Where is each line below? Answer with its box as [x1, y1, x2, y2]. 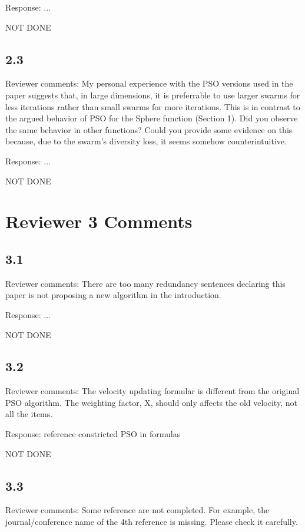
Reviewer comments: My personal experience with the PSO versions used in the [5, 77, 293, 90]
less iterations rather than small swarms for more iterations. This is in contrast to [5, 100, 300, 113]
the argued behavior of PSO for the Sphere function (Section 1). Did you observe [5, 112, 298, 124]
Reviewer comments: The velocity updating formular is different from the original [5, 385, 300, 397]
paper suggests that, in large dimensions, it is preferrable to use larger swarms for [5, 88, 300, 101]
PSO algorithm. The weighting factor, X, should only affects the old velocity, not [5, 396, 297, 408]
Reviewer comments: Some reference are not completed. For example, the [5, 504, 270, 516]
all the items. [5, 408, 53, 420]
